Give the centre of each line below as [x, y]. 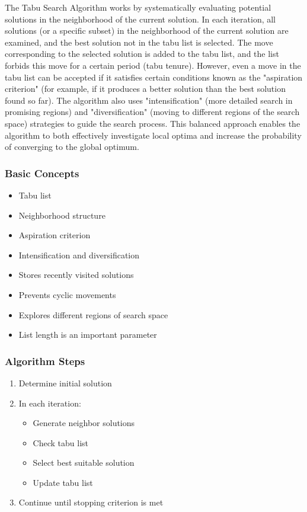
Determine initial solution [65, 383]
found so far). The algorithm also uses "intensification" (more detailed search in [149, 100]
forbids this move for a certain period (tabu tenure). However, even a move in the [153, 65]
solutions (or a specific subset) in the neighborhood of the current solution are [147, 31]
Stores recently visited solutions [76, 275]
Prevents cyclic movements [67, 294]
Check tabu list [61, 442]
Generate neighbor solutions [84, 423]
